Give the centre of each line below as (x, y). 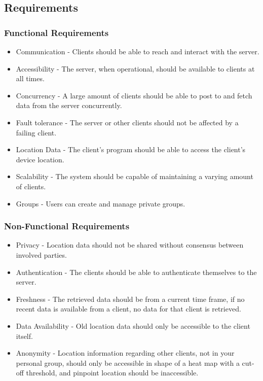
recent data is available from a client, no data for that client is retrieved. (128, 309)
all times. (30, 78)
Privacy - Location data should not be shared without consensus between (130, 245)
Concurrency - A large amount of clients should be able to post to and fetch (134, 95)
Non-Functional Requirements (67, 226)
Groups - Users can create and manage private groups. (101, 203)
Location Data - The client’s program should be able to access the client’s (131, 149)
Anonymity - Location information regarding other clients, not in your (125, 353)
